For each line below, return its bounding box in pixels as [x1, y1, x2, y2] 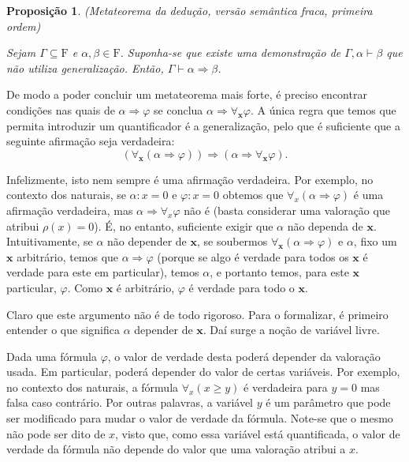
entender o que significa [6, 321, 121, 338]
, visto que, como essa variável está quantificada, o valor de [115, 425, 400, 441]
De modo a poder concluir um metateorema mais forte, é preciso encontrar [6, 86, 367, 103]
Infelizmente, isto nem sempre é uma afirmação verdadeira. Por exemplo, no [6, 171, 374, 187]
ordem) [6, 17, 41, 34]
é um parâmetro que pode [266, 394, 391, 411]
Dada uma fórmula [6, 347, 97, 364]
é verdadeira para [244, 378, 328, 395]
